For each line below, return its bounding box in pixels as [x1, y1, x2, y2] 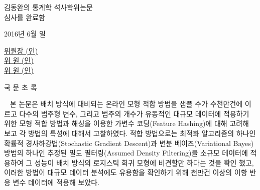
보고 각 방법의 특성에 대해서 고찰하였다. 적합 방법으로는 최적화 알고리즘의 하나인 [4, 127, 256, 138]
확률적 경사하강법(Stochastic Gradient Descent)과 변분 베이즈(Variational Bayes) [4, 137, 254, 148]
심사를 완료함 [4, 11, 45, 22]
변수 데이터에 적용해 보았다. [13, 176, 99, 187]
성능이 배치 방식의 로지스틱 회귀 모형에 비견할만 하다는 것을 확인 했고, [34, 157, 254, 167]
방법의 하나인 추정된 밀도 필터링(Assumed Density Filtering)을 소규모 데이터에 [4, 147, 248, 158]
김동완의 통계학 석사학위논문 [4, 2, 93, 12]
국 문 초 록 [4, 81, 37, 92]
